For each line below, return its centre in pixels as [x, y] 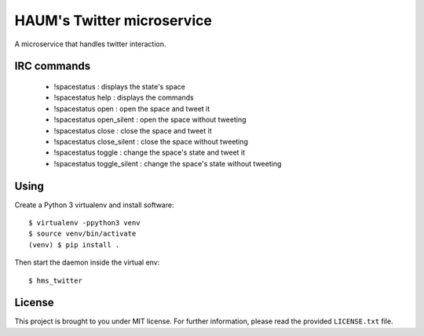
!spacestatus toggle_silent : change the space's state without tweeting [168, 163]
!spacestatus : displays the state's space [120, 86]
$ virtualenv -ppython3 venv [84, 223]
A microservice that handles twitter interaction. [90, 44]
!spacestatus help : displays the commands [124, 97]
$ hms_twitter [55, 280]
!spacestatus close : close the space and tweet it [133, 130]
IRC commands [53, 66]
